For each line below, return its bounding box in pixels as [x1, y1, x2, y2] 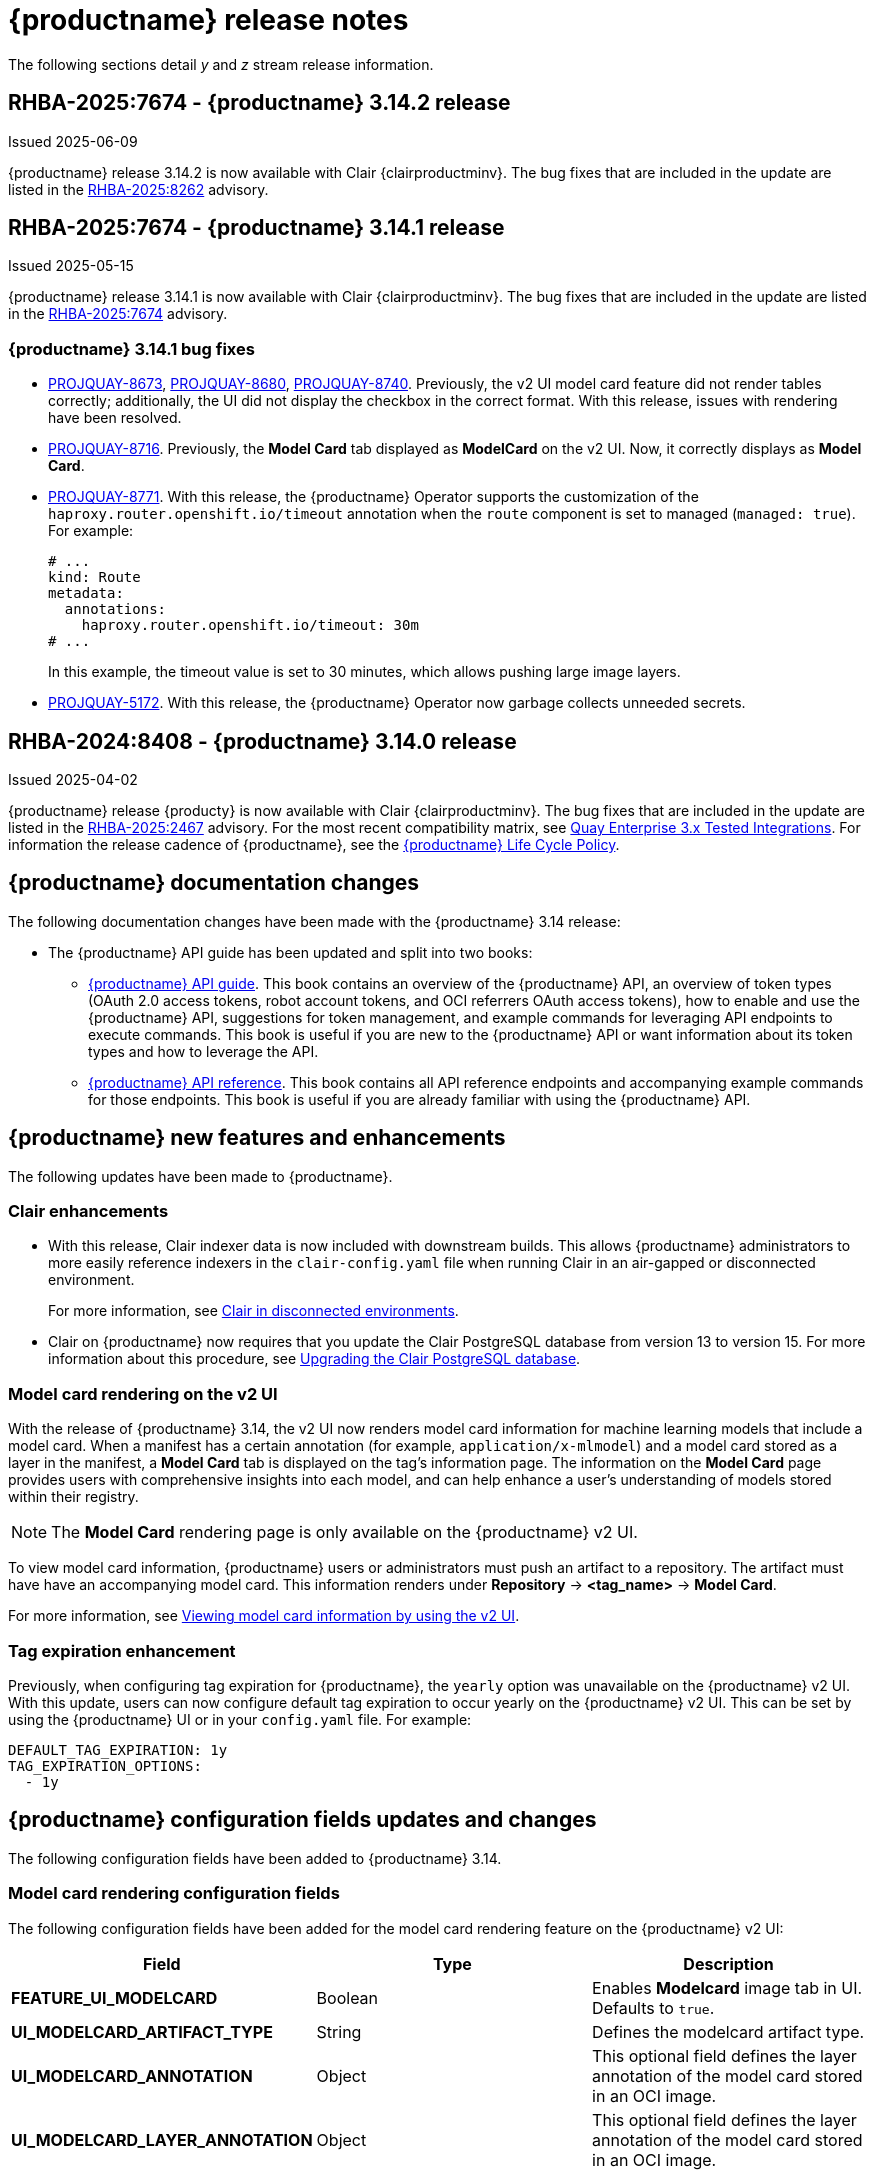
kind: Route [48, 569, 141, 586]
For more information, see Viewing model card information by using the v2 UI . [8, 1607, 520, 1625]
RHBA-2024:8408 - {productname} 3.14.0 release [8, 728, 517, 754]
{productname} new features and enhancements [8, 1125, 506, 1151]
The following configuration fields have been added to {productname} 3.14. [8, 1849, 502, 1867]
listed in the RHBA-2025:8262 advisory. [8, 180, 269, 198]
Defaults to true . [592, 1997, 715, 2018]
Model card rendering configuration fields [8, 1883, 340, 1904]
